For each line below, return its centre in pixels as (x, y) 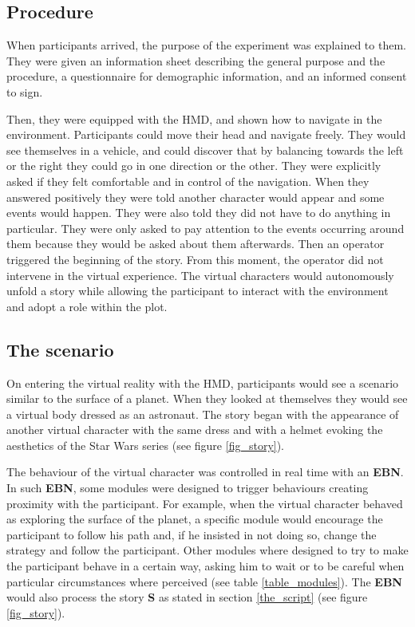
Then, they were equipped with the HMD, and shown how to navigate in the (194, 118)
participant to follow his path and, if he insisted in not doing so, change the (192, 534)
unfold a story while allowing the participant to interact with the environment (198, 291)
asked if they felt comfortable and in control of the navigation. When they (188, 181)
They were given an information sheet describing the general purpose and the (196, 60)
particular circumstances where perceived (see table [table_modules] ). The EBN (204, 581)
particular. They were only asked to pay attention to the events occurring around (206, 228)
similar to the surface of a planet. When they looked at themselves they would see (207, 398)
